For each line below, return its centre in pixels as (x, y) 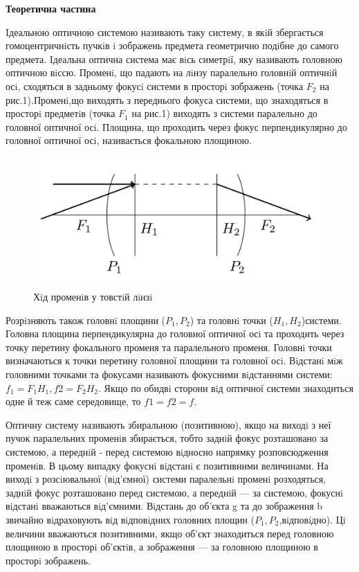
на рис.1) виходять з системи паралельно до (224, 113)
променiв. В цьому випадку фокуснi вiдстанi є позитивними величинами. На (167, 465)
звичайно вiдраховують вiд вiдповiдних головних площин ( (130, 519)
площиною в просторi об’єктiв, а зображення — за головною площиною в (162, 547)
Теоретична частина (51, 8)
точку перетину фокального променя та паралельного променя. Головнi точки (169, 347)
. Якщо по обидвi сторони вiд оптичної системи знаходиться (226, 387)
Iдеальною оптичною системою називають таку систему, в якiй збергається (165, 32)
